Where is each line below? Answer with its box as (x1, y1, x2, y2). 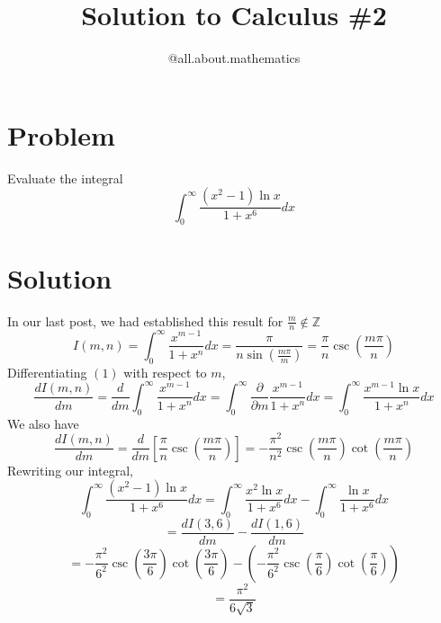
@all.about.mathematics (167, 49, 301, 67)
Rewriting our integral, (7, 460, 133, 479)
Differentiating (7, 362, 87, 381)
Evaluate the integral (7, 168, 123, 187)
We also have (7, 414, 79, 432)
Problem (7, 116, 115, 153)
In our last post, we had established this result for (7, 311, 283, 330)
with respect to (123, 362, 207, 381)
